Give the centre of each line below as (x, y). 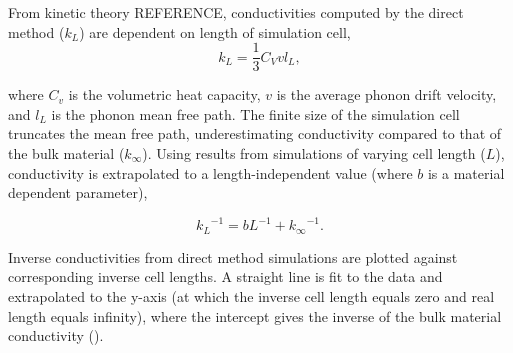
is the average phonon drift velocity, (386, 94)
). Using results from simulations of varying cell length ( (314, 153)
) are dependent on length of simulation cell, (215, 31)
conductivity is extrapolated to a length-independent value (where (210, 172)
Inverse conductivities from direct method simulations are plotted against (233, 256)
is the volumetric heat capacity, (164, 94)
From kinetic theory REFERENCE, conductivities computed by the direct (236, 12)
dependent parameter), (78, 192)
